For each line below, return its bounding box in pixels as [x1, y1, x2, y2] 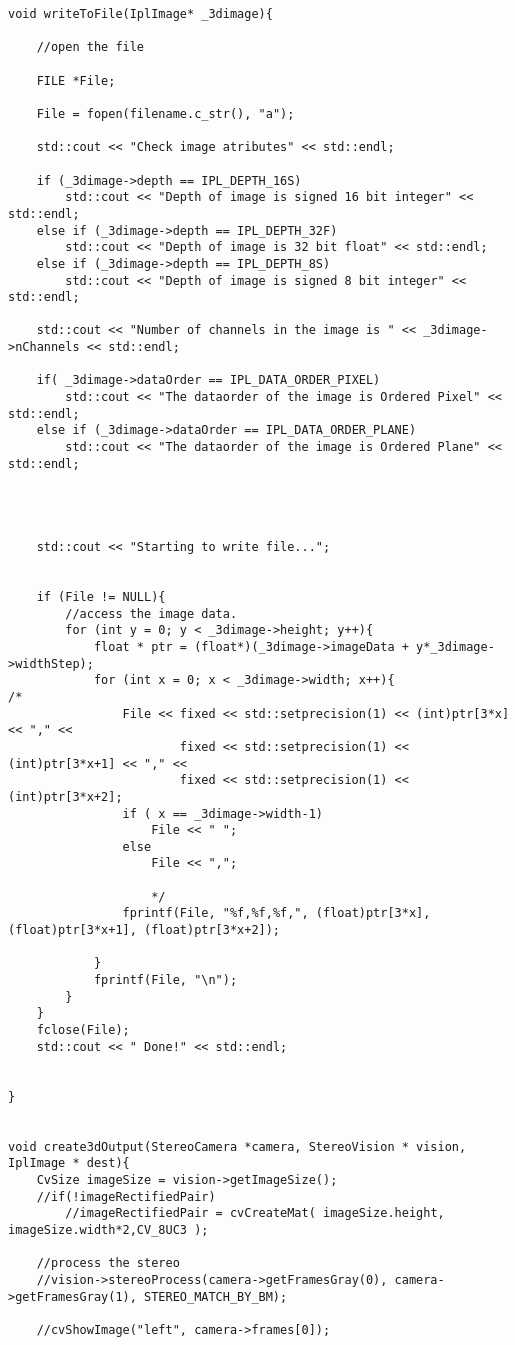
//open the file [36, 40, 145, 55]
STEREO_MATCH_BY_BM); [144, 1289, 288, 1304]
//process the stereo [36, 1256, 180, 1271]
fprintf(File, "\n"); [93, 973, 238, 988]
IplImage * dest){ [8, 1156, 130, 1171]
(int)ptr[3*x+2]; [8, 789, 123, 804]
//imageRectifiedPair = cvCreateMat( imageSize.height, [65, 1206, 445, 1221]
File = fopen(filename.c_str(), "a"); [36, 106, 295, 121]
